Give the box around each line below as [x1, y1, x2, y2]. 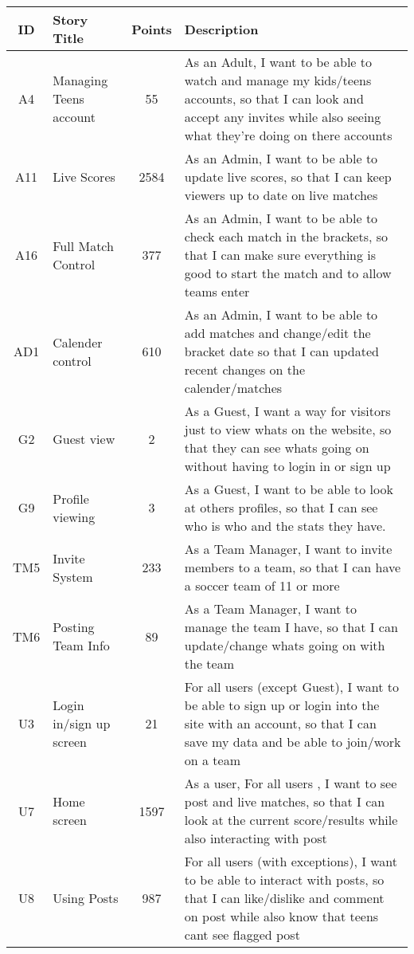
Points [131, 19, 172, 38]
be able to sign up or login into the [184, 696, 380, 714]
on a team [184, 751, 241, 769]
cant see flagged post [184, 925, 300, 944]
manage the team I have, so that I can [184, 618, 398, 636]
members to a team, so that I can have [184, 558, 401, 576]
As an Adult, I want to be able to [184, 53, 372, 71]
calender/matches [184, 379, 283, 397]
